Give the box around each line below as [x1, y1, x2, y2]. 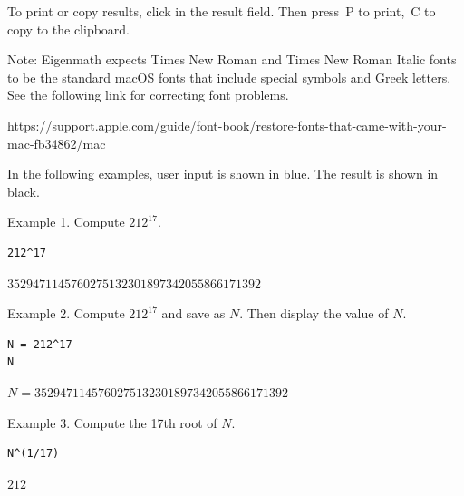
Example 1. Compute [7, 212, 125, 231]
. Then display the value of [239, 304, 389, 323]
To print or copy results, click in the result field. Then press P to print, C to [7, 2, 436, 20]
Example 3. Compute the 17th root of [7, 413, 217, 432]
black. [7, 181, 40, 200]
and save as [161, 304, 226, 323]
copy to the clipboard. [7, 19, 130, 38]
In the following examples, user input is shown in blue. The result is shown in [7, 164, 439, 183]
